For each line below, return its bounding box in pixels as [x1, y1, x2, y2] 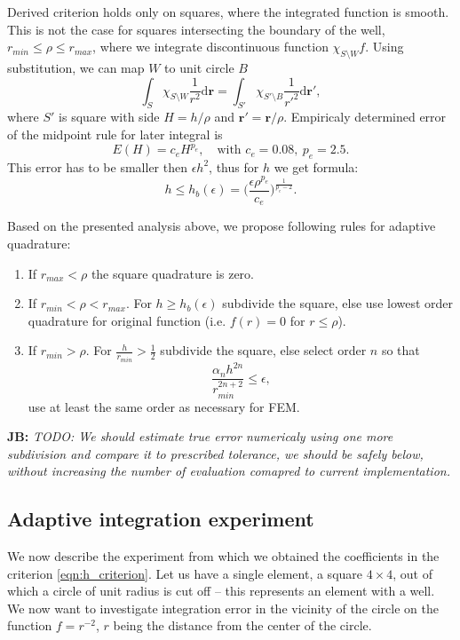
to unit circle [164, 58, 234, 76]
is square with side [59, 107, 160, 126]
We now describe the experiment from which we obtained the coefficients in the [7, 547, 440, 565]
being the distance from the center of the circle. [113, 616, 372, 635]
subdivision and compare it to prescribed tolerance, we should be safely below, [7, 444, 424, 462]
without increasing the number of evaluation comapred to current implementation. [7, 462, 450, 480]
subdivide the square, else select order [160, 341, 367, 360]
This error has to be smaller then [7, 157, 187, 176]
